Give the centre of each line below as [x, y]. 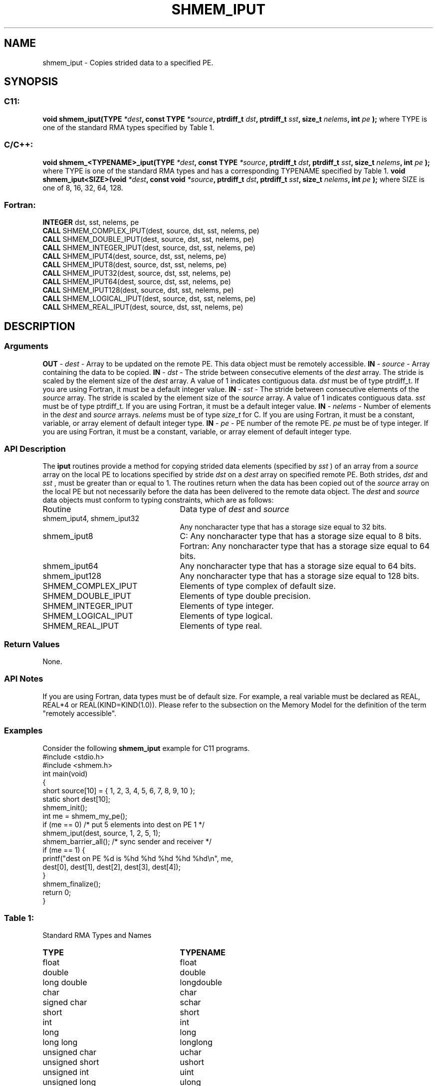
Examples [23, 731]
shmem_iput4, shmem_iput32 [91, 519]
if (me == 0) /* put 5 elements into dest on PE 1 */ [124, 824]
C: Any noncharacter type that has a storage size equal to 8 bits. [301, 536]
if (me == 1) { [64, 850]
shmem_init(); [65, 807]
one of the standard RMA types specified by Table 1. [128, 127]
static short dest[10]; [76, 799]
